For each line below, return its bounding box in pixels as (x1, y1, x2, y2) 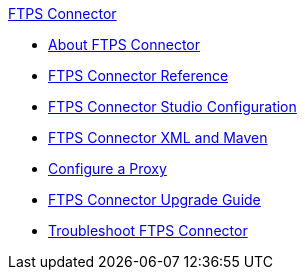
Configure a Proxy (48, 160, 167, 177)
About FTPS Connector (48, 36, 201, 53)
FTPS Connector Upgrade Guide (48, 191, 261, 208)
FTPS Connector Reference (48, 67, 229, 84)
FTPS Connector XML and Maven (48, 129, 268, 146)
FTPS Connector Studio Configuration (48, 98, 297, 115)
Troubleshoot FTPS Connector (48, 222, 248, 239)
